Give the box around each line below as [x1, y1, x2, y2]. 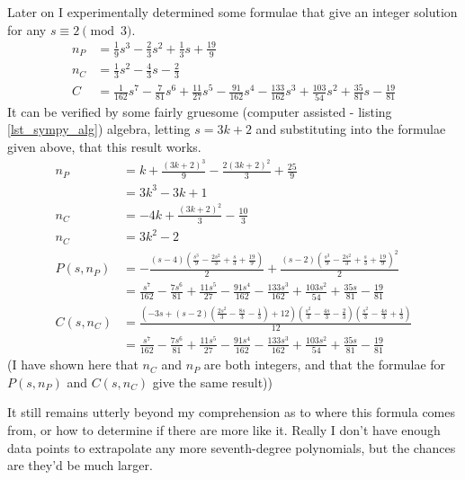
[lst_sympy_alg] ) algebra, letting [7, 120, 191, 138]
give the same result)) [152, 372, 273, 391]
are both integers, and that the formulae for [203, 355, 446, 374]
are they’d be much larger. [7, 456, 153, 475]
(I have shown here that [7, 355, 139, 374]
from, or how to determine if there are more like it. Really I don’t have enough [7, 421, 441, 440]
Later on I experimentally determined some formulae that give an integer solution [7, 3, 458, 21]
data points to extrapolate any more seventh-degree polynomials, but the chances [7, 438, 456, 457]
